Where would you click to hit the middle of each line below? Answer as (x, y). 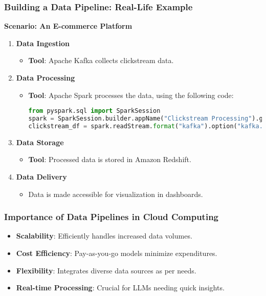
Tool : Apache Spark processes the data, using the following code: (131, 95)
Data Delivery (41, 176)
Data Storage (40, 142)
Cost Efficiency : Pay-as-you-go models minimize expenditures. (117, 253)
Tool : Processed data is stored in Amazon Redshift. (110, 159)
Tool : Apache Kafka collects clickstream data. (101, 60)
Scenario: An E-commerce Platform (68, 26)
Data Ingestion (43, 43)
